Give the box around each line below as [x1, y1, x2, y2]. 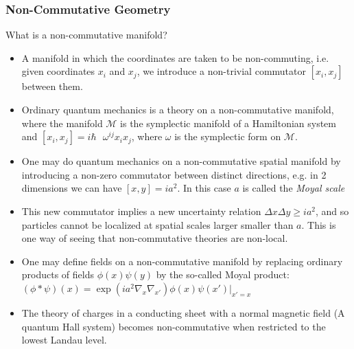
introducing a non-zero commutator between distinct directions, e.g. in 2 [21, 167, 327, 181]
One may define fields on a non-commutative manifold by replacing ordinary [21, 254, 343, 268]
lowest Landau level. [21, 333, 107, 347]
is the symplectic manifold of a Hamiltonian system [120, 115, 337, 130]
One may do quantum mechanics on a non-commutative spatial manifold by [21, 154, 341, 168]
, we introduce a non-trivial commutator [137, 64, 306, 78]
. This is [301, 217, 336, 232]
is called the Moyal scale [242, 181, 345, 195]
